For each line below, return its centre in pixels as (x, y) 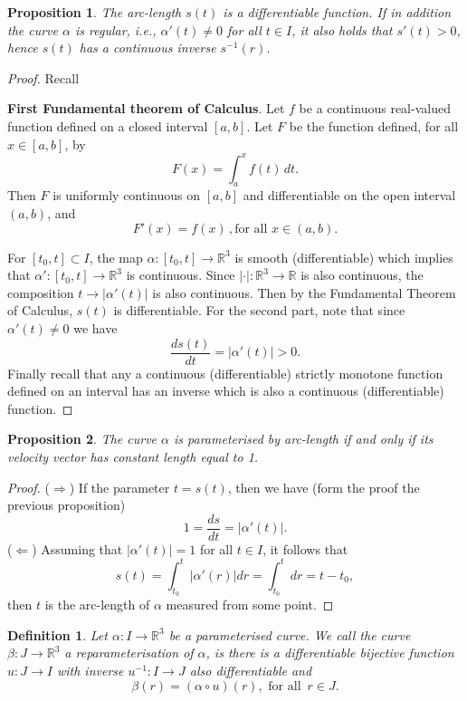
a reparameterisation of (129, 653)
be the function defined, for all (374, 125)
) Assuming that (77, 548)
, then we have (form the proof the (324, 487)
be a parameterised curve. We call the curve (290, 634)
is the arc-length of (97, 605)
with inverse (90, 670)
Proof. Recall (43, 77)
